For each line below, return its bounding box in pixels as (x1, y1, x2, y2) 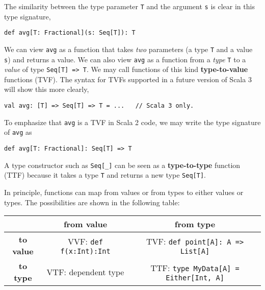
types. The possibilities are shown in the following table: (4, 197, 180, 207)
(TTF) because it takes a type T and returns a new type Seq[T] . (4, 170, 206, 180)
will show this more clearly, (4, 84, 89, 94)
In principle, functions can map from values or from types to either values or (4, 187, 244, 197)
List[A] (180, 247, 210, 255)
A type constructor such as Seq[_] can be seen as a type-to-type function (4, 159, 241, 170)
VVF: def (68, 235, 103, 247)
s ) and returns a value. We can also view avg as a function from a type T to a (4, 54, 246, 64)
